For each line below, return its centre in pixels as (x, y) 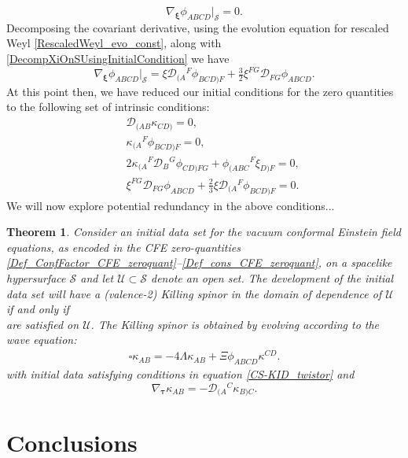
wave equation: (42, 340)
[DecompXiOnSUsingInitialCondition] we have (118, 58)
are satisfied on (43, 324)
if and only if (38, 309)
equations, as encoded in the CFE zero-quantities (123, 247)
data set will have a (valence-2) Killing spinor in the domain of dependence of (194, 293)
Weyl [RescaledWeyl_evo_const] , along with (114, 43)
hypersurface (36, 278)
